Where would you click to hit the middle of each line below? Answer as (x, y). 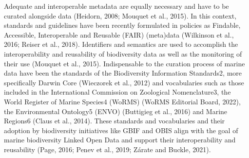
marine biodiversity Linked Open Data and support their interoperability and (120, 140)
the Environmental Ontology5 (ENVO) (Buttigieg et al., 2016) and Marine (116, 111)
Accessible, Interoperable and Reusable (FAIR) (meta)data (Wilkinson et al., (119, 34)
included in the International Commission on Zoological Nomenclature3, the (117, 92)
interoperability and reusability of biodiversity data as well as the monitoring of (123, 53)
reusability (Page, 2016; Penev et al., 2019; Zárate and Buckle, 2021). (107, 149)
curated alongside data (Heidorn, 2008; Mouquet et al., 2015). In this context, (120, 15)
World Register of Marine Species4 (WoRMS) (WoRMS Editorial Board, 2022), (122, 101)
